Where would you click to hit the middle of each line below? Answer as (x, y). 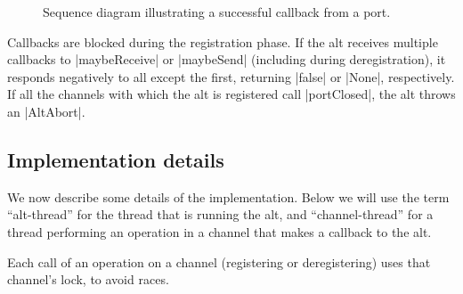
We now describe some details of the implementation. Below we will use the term (228, 196)
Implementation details (116, 159)
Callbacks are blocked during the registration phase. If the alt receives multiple (223, 41)
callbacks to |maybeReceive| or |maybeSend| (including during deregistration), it (227, 59)
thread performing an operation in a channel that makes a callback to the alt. (219, 231)
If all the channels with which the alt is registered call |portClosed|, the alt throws (231, 94)
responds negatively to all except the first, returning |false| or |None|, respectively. (231, 76)
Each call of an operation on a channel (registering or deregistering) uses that (219, 261)
